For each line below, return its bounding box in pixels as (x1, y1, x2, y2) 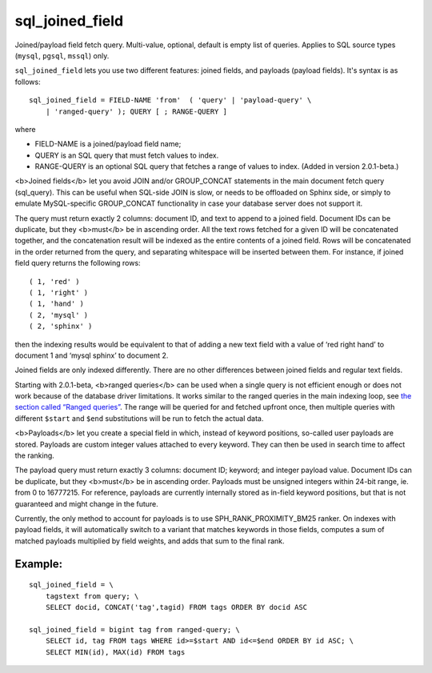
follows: (14, 77, 41, 86)
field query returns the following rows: (14, 258, 141, 268)
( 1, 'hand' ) (29, 299, 84, 308)
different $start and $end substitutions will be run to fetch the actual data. (14, 413, 264, 423)
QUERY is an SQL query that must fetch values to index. (34, 150, 219, 160)
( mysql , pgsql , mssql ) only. (14, 50, 110, 60)
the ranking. (14, 451, 55, 460)
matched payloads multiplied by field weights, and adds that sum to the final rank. (14, 536, 285, 546)
